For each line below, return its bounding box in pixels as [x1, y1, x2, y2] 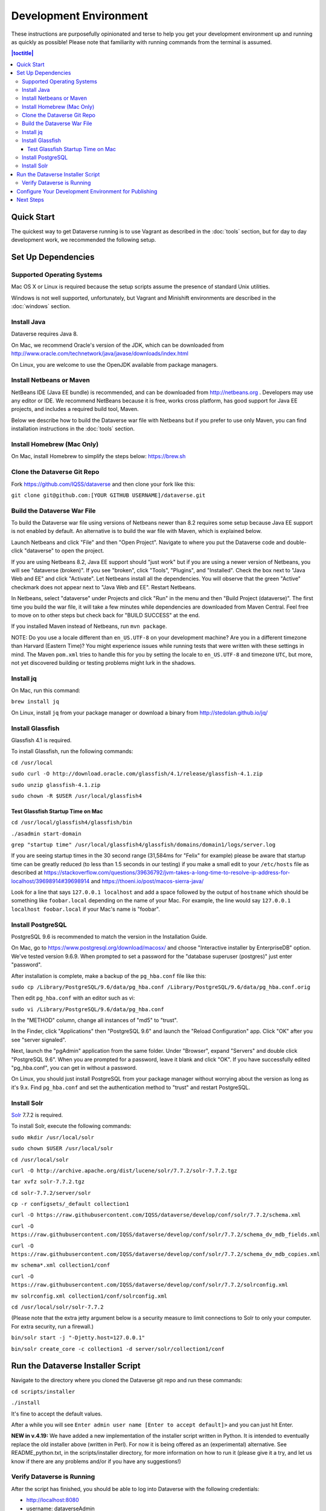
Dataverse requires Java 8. [11, 330, 78, 338]
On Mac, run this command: [11, 687, 81, 694]
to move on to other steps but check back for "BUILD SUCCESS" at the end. [11, 611, 200, 619]
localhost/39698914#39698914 [11, 877, 90, 885]
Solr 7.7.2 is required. [11, 1111, 63, 1118]
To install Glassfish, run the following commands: [11, 748, 133, 755]
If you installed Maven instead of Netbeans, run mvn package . [11, 623, 167, 630]
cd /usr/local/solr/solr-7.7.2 [11, 1303, 104, 1310]
